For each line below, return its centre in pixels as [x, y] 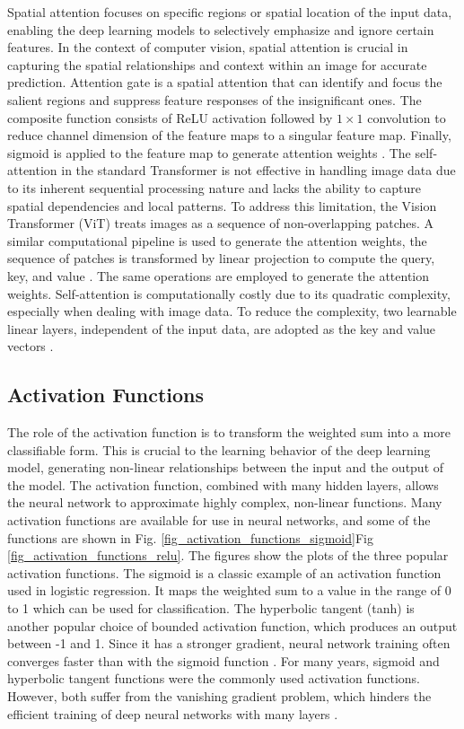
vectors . [31, 346]
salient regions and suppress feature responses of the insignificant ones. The [214, 99]
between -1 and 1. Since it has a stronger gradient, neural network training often [229, 643]
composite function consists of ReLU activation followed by [170, 117]
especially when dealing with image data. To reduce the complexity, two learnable [232, 311]
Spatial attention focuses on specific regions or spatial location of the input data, [230, 12]
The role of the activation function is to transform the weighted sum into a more [229, 432]
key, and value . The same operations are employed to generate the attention [219, 275]
